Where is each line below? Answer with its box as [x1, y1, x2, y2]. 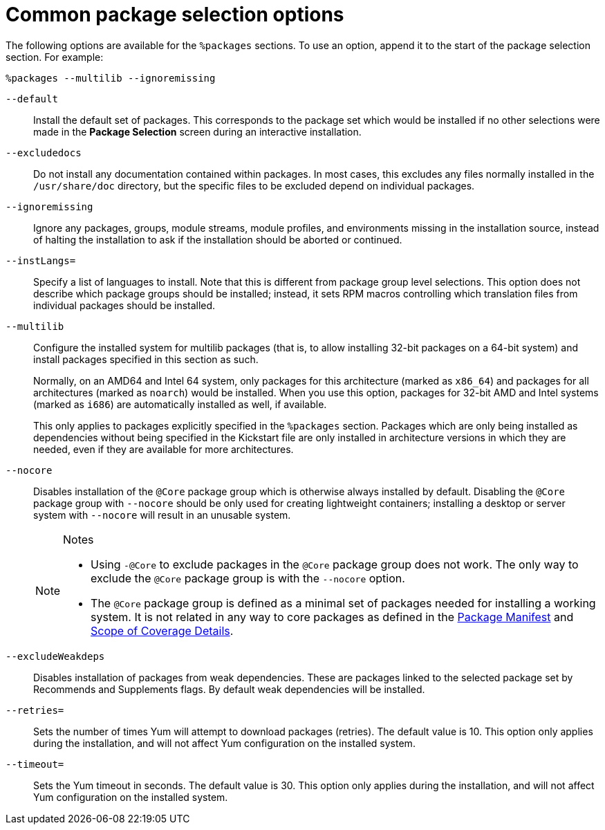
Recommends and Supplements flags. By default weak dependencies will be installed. [33, 683, 425, 695]
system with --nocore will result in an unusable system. [33, 508, 291, 521]
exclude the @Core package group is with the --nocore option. [91, 571, 405, 585]
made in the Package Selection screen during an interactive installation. [33, 125, 362, 138]
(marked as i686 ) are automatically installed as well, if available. [33, 398, 327, 410]
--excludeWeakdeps [6, 650, 105, 662]
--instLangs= [6, 255, 76, 266]
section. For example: [6, 50, 104, 63]
